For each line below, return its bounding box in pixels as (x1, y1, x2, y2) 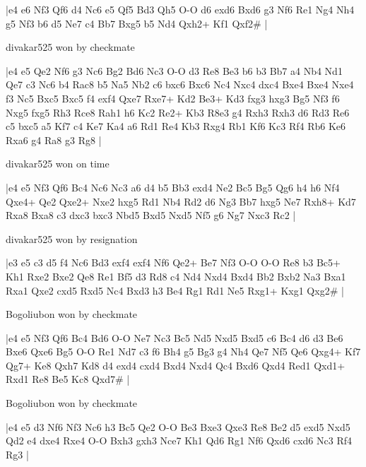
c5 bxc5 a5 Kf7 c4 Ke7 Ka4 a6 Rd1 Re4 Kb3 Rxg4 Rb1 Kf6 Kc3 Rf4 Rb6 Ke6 (6, 119, 346, 134)
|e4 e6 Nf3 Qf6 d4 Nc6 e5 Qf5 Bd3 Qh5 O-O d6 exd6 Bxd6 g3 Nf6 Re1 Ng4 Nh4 (6, 2, 355, 16)
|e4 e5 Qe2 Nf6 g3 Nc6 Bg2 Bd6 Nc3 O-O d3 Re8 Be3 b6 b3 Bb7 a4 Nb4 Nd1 (6, 63, 343, 78)
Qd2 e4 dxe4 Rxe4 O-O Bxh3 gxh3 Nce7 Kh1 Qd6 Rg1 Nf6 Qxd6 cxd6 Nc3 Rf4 (6, 433, 352, 448)
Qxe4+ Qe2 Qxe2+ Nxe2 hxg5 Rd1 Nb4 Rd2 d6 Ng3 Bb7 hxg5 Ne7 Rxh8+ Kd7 (6, 194, 356, 208)
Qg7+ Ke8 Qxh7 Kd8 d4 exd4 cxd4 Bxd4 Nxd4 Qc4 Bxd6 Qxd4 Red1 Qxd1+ (6, 357, 346, 372)
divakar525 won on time (6, 156, 110, 171)
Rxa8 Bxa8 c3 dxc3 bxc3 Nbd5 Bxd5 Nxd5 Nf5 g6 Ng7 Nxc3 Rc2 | (6, 208, 296, 223)
